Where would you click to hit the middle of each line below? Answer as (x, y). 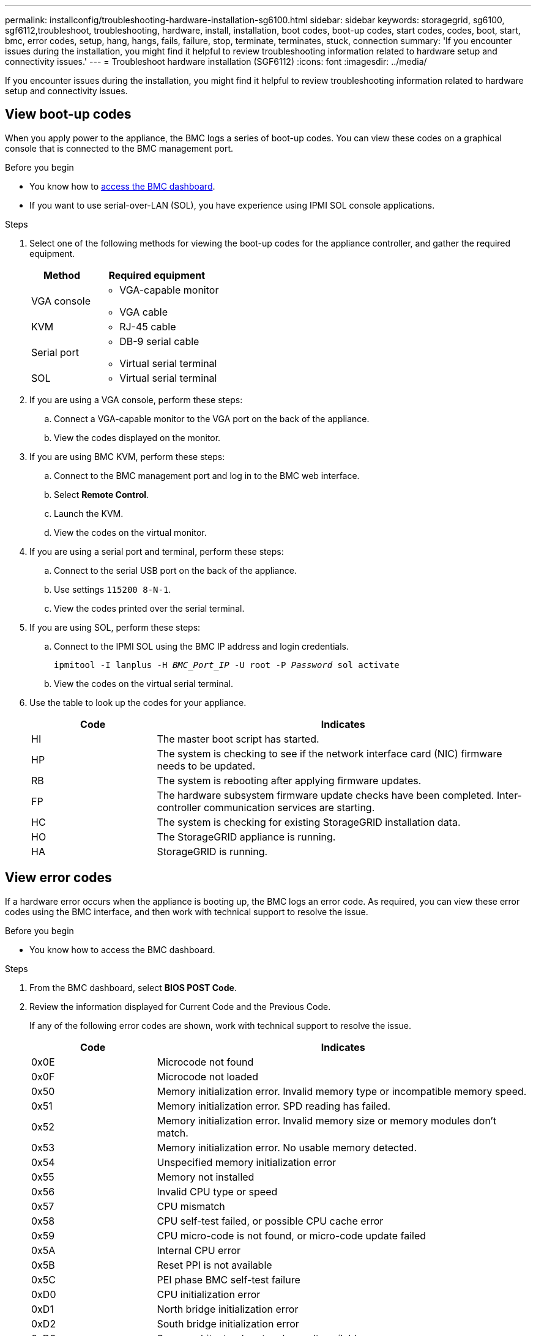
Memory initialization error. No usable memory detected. (287, 1147)
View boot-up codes (68, 114)
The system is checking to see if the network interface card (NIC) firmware (329, 753)
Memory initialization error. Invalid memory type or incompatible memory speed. (342, 1091)
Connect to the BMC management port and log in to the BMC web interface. (207, 475)
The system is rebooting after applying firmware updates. (289, 780)
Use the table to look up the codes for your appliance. (138, 702)
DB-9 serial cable (159, 341)
